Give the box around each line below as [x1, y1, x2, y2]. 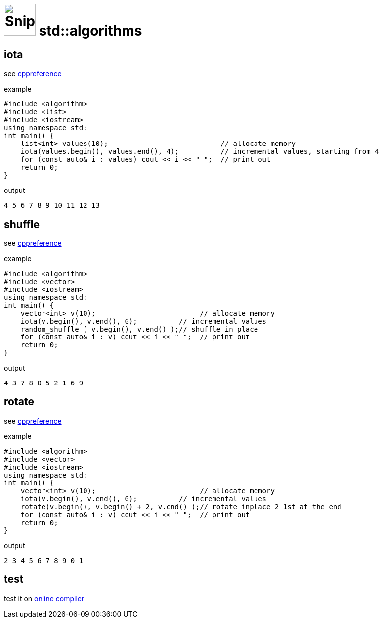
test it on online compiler [4, 594, 85, 603]
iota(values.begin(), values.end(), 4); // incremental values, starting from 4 [20, 147, 379, 156]
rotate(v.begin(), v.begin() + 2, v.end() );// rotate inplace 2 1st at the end [20, 502, 341, 511]
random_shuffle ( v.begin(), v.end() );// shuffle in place [20, 325, 258, 334]
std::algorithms [39, 22, 142, 39]
